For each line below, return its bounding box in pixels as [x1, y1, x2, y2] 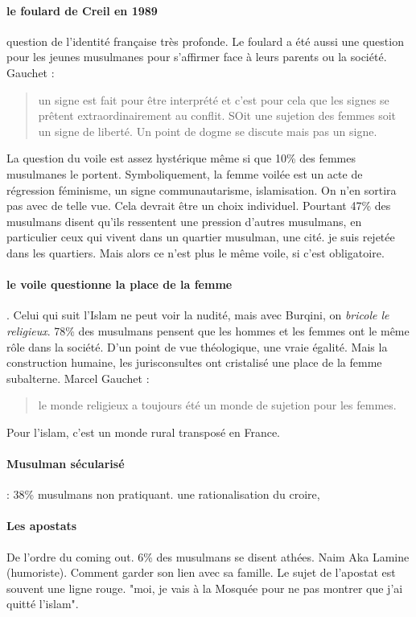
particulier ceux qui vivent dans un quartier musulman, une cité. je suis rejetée [6, 228, 395, 245]
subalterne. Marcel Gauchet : [6, 369, 150, 386]
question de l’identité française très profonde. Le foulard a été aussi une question [6, 32, 404, 49]
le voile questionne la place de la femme [6, 276, 233, 293]
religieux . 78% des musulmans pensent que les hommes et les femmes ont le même [6, 322, 410, 339]
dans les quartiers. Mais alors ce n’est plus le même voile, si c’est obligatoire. [6, 244, 385, 261]
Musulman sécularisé [6, 455, 125, 472]
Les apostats [6, 517, 77, 534]
